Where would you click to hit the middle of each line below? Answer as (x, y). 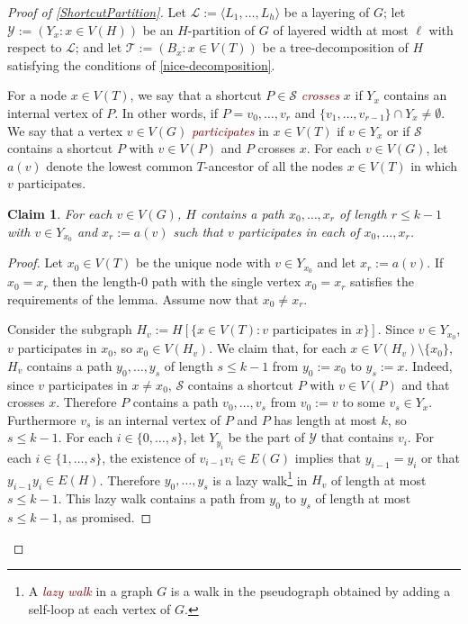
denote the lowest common (119, 165)
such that (198, 231)
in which (434, 165)
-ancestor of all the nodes (273, 165)
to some (364, 402)
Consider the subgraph (70, 329)
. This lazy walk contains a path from (162, 498)
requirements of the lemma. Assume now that (133, 298)
